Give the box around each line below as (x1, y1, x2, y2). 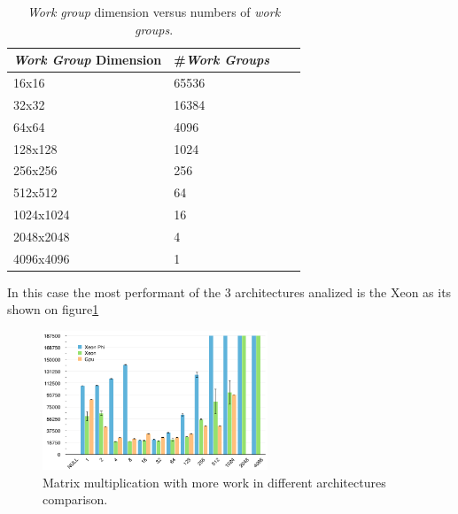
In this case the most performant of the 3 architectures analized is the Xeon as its (7, 282, 452, 301)
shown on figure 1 (7, 300, 99, 318)
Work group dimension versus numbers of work (27, 3, 281, 20)
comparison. (43, 490, 108, 509)
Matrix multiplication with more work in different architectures (43, 472, 386, 491)
